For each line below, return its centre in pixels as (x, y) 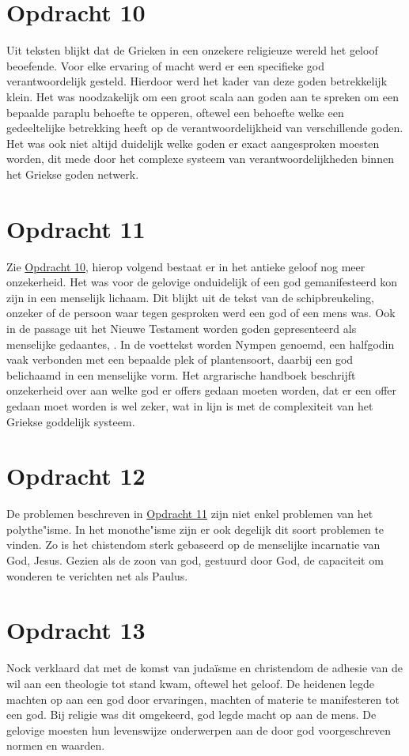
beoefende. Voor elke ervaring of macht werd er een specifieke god (165, 65)
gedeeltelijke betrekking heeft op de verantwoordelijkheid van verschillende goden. (205, 128)
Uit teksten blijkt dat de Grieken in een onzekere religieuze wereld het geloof (192, 50)
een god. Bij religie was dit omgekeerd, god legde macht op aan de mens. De (191, 714)
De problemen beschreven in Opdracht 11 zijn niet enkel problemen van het (190, 514)
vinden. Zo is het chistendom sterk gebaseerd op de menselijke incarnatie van (193, 544)
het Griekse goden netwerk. (73, 174)
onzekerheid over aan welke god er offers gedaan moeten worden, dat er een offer (201, 390)
